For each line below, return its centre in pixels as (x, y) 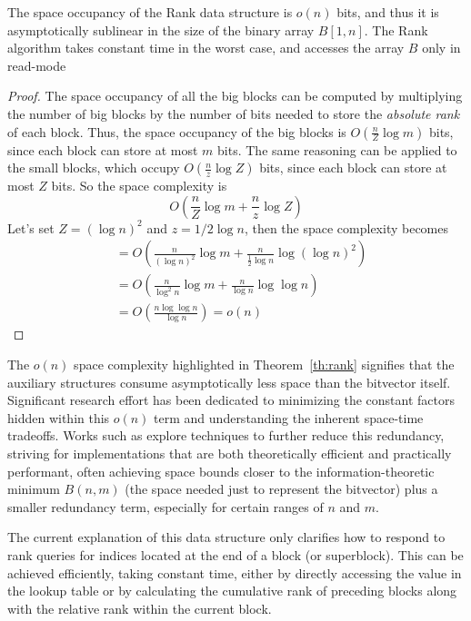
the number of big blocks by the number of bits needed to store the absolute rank (234, 113)
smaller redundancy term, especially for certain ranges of (165, 506)
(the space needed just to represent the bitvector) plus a (281, 489)
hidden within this (59, 417)
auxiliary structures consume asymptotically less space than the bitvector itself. (229, 382)
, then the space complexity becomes (346, 227)
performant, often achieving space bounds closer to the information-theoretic (221, 471)
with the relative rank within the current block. (140, 608)
